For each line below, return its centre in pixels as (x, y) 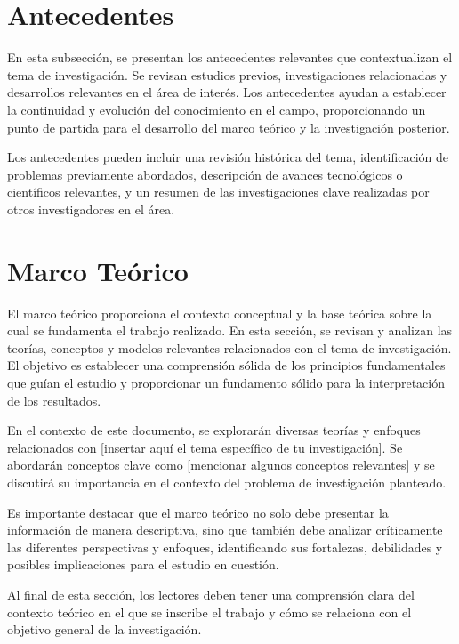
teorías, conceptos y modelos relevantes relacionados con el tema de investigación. (229, 347)
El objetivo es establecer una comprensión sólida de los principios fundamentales (226, 365)
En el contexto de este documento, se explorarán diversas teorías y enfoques (214, 430)
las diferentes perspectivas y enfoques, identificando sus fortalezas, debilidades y (225, 547)
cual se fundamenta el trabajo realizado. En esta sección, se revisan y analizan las (230, 330)
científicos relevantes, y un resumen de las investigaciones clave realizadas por (218, 192)
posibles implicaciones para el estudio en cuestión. (143, 564)
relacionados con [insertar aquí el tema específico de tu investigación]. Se (205, 447)
